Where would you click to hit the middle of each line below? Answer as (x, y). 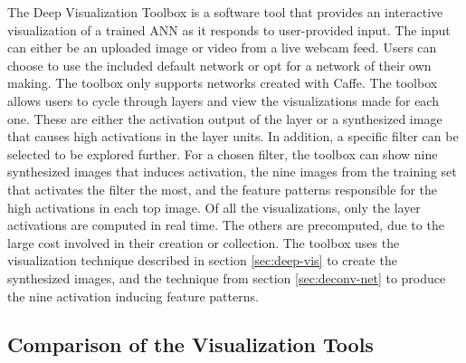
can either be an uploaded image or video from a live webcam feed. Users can (222, 48)
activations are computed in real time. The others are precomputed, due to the (226, 225)
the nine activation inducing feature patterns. (133, 296)
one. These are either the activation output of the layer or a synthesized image (225, 118)
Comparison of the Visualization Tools (190, 344)
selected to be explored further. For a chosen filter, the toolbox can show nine (223, 153)
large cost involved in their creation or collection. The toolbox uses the (204, 242)
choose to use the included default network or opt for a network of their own (219, 65)
